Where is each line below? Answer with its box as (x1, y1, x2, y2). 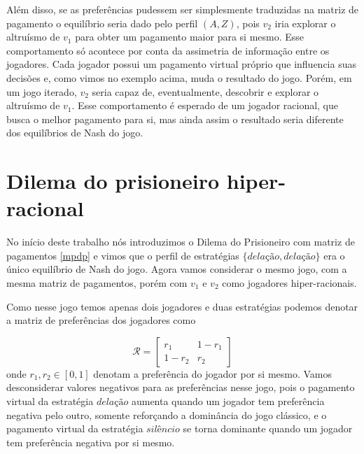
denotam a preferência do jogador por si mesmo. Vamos (93, 366, 332, 381)
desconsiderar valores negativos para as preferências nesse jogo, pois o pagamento (6, 380, 355, 395)
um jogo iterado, (6, 84, 77, 99)
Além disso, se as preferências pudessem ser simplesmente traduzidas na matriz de (6, 2, 359, 16)
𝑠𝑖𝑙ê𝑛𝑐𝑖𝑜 (146, 425, 180, 435)
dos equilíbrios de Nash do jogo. (6, 125, 143, 140)
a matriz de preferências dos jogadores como (6, 313, 196, 327)
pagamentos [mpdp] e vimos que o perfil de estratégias (6, 248, 239, 262)
